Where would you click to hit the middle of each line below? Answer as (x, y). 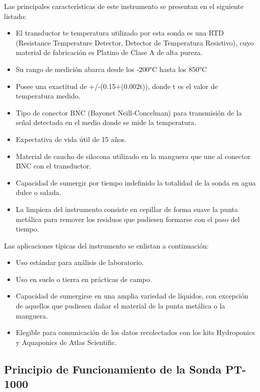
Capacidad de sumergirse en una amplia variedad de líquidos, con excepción (132, 296)
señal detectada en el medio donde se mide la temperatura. (106, 122)
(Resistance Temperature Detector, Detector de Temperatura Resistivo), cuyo (135, 42)
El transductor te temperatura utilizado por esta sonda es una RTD (120, 33)
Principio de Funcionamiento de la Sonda (113, 369)
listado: (15, 16)
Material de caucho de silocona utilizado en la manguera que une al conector (133, 156)
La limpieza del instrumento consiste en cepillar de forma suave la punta (127, 209)
